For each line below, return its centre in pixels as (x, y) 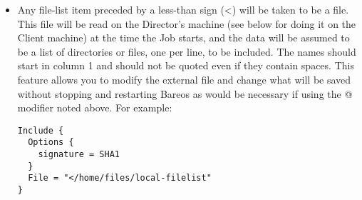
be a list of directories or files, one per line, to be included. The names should (187, 51)
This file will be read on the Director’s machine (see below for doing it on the (187, 23)
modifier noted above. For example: (95, 107)
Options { (51, 142)
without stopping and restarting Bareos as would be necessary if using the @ (185, 93)
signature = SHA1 (79, 155)
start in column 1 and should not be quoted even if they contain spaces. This (186, 65)
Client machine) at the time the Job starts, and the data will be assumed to (183, 37)
